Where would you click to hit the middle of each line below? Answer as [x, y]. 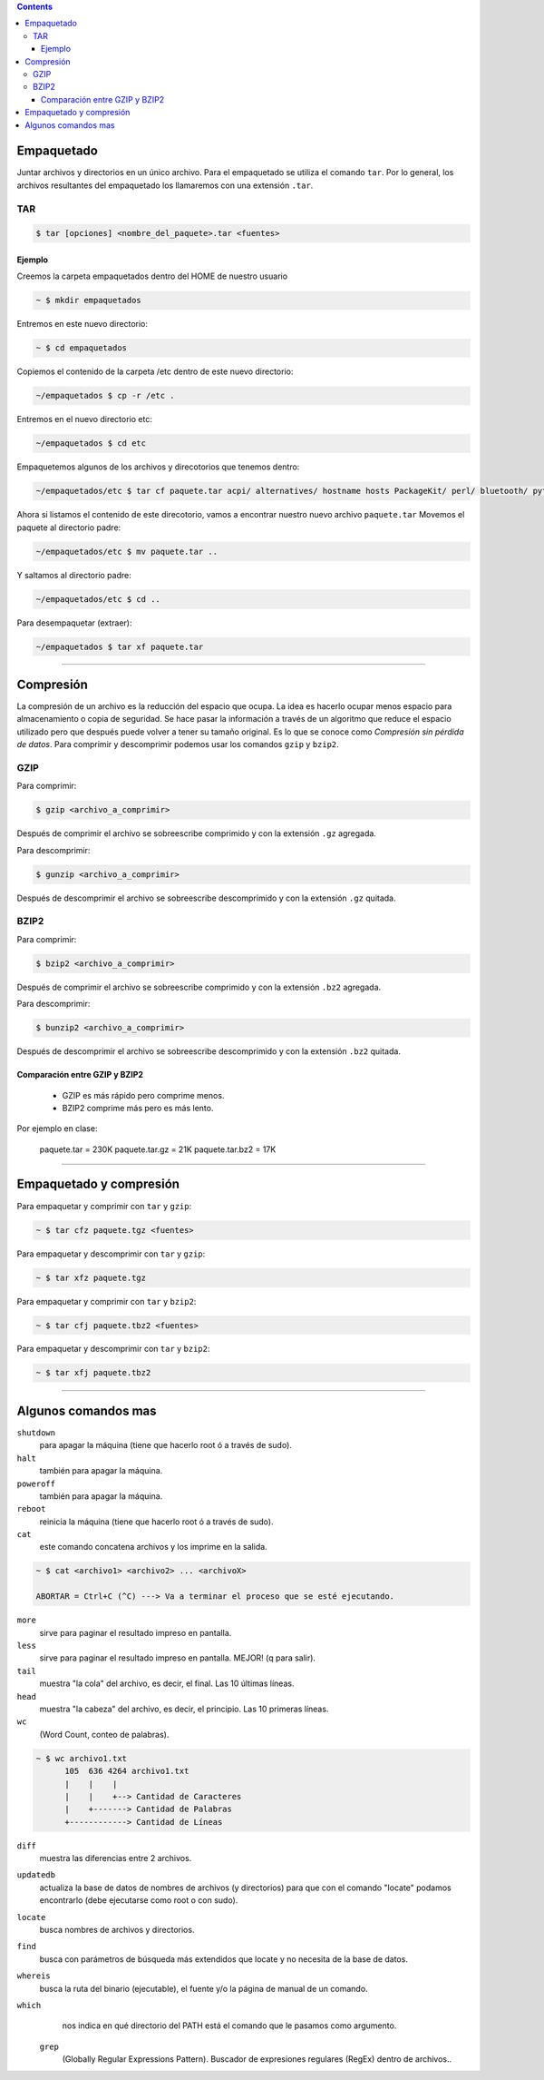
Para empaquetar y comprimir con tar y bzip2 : [107, 1301]
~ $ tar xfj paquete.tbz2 [93, 1373]
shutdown [36, 1433]
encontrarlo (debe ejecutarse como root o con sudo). [139, 1900]
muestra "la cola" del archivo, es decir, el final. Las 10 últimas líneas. [167, 1683]
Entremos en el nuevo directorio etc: [85, 419]
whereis [34, 1976]
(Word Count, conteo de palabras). [104, 1734]
